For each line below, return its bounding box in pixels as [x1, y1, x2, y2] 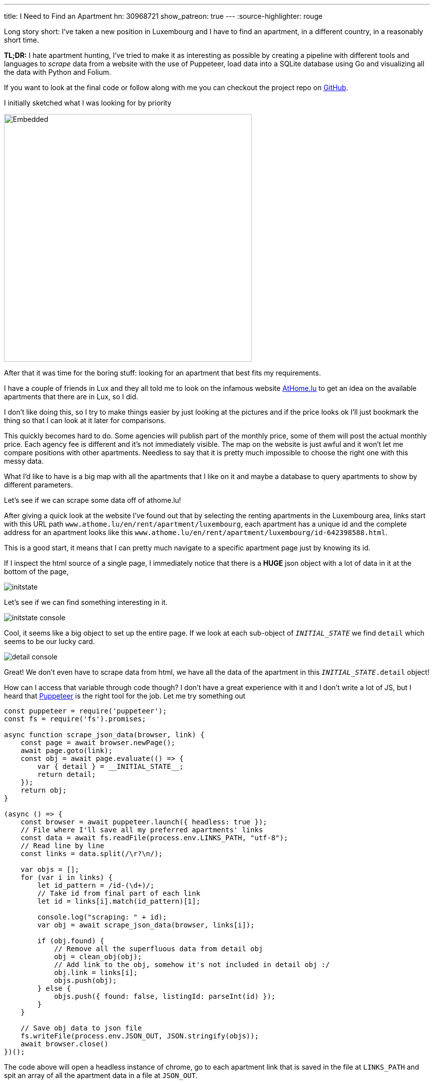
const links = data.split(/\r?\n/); [20, 850, 163, 858]
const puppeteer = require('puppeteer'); [4, 707, 167, 715]
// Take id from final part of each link [37, 889, 201, 897]
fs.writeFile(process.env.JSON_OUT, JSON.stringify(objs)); [20, 1032, 259, 1040]
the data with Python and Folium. [4, 68, 111, 76]
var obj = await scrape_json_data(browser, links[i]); [37, 921, 255, 929]
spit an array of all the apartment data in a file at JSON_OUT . [4, 1071, 198, 1080]
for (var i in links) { [20, 873, 113, 881]
